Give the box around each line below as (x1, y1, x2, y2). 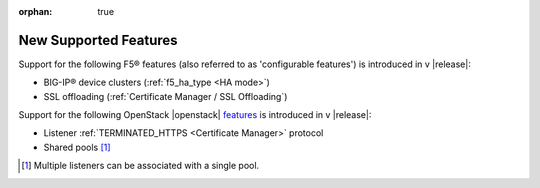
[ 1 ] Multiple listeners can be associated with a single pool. (21, 160, 260, 172)
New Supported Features (18, 31, 179, 49)
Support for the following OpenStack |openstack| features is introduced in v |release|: (18, 109, 372, 121)
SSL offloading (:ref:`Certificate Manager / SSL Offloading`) (43, 90, 288, 102)
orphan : (18, 6, 53, 17)
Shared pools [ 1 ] (43, 141, 111, 153)
